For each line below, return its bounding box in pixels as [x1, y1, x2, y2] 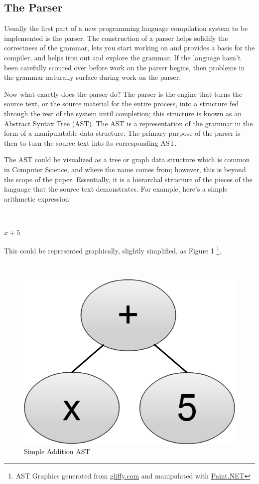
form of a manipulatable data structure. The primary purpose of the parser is [4, 128, 241, 138]
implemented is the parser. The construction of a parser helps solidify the [4, 32, 228, 43]
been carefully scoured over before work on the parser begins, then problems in [4, 62, 245, 72]
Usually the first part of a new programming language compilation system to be [4, 23, 248, 33]
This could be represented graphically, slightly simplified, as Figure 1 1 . [4, 244, 222, 256]
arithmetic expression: [4, 193, 71, 204]
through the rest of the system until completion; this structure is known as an [4, 108, 242, 118]
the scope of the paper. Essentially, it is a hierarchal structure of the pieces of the [4, 174, 253, 184]
